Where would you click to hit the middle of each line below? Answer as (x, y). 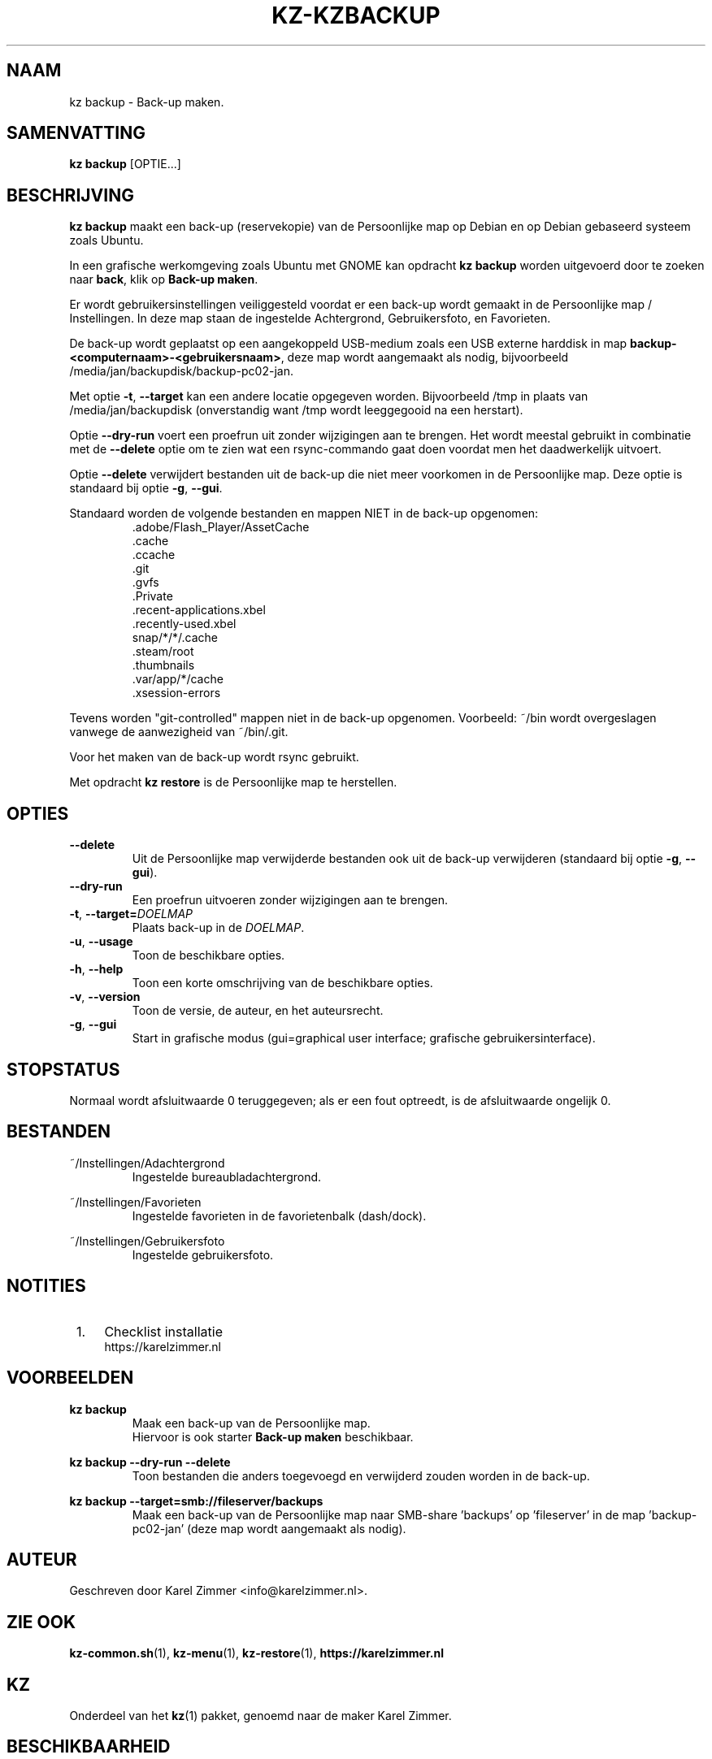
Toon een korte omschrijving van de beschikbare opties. (282, 983)
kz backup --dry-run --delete (150, 1462)
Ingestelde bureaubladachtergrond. (227, 1176)
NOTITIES (46, 1286)
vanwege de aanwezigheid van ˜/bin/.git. (179, 732)
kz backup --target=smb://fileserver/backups (196, 1501)
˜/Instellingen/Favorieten (135, 1202)
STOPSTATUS (63, 1069)
